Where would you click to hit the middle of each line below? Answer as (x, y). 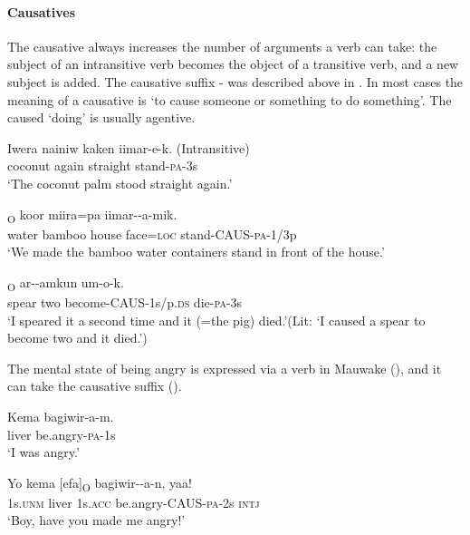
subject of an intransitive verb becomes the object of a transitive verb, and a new (233, 64)
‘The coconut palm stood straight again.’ (120, 183)
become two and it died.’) (77, 338)
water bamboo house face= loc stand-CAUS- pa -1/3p (152, 233)
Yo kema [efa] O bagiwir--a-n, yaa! (100, 483)
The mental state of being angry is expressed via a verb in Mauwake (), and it (225, 368)
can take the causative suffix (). (95, 386)
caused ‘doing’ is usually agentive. (101, 117)
